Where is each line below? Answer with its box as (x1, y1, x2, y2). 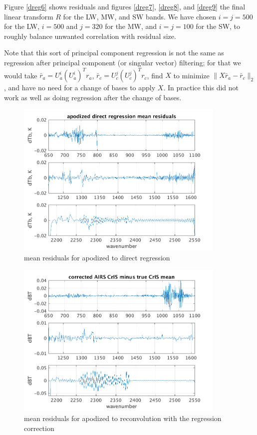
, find (147, 70, 163, 80)
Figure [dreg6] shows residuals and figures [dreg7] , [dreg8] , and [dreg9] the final (4, 1, 246, 11)
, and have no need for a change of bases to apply (4, 82, 156, 93)
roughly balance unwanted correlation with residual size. (4, 30, 176, 41)
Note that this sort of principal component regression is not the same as (4, 47, 224, 58)
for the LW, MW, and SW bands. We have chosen (63, 11, 217, 21)
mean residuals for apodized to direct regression (24, 252, 170, 263)
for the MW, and (105, 21, 157, 31)
